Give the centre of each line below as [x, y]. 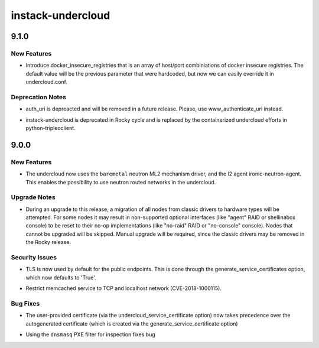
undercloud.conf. [47, 82]
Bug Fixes [25, 303]
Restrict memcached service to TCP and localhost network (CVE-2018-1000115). [123, 288]
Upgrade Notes [33, 197]
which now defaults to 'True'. [61, 277]
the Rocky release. [48, 242]
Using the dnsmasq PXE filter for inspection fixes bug [91, 334]
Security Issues [34, 258]
